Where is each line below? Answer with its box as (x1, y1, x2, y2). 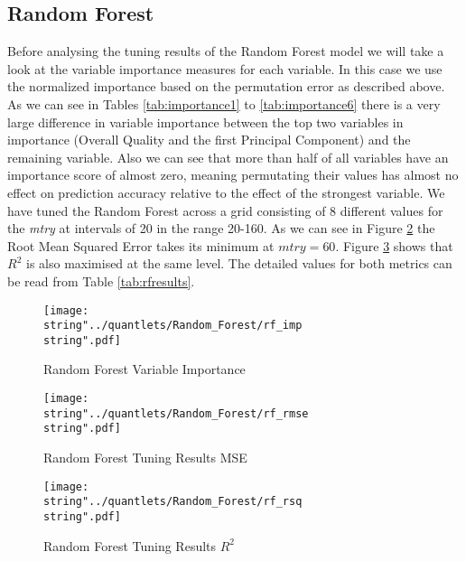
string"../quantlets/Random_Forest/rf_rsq (43, 495, 303, 509)
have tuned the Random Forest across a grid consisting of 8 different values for (7, 201, 443, 220)
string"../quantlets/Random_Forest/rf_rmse (43, 407, 309, 420)
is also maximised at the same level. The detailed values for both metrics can (25, 254, 452, 273)
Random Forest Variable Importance (43, 360, 246, 379)
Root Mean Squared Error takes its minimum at (7, 236, 275, 255)
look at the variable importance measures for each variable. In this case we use (7, 59, 443, 78)
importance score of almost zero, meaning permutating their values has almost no (7, 165, 459, 184)
